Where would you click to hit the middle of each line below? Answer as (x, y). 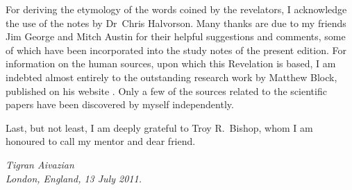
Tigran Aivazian (40, 164)
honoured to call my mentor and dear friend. (101, 141)
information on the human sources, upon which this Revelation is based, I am (171, 63)
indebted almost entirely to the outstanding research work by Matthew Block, (171, 77)
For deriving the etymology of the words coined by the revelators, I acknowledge (176, 9)
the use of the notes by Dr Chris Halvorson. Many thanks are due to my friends (176, 23)
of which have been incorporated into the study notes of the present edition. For (176, 50)
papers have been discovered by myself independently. (120, 104)
